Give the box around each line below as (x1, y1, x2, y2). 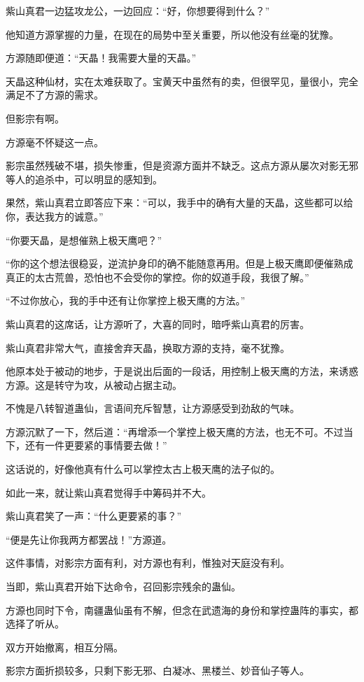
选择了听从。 (6, 616, 64, 631)
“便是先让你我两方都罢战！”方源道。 (6, 532, 172, 546)
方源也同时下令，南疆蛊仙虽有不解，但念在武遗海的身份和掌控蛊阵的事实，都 (6, 602, 358, 617)
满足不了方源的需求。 (6, 87, 104, 102)
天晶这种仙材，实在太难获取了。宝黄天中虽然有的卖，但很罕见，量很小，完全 (6, 73, 358, 88)
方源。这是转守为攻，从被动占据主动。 (6, 377, 182, 392)
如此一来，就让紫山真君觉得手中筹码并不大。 (6, 485, 211, 499)
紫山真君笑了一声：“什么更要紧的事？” (6, 509, 182, 523)
